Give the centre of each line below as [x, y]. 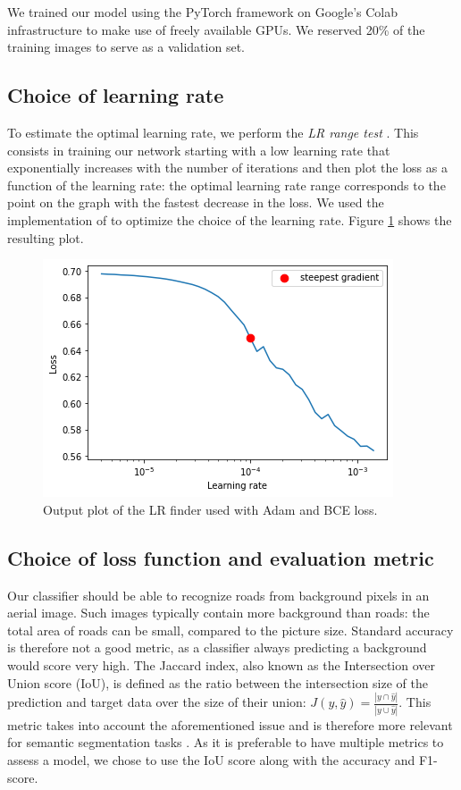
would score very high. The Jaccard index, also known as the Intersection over [221, 664]
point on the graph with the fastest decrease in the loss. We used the [196, 202]
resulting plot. [46, 237]
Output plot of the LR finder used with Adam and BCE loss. [210, 509]
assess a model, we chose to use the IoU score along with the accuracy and [211, 759]
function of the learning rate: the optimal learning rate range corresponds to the [226, 185]
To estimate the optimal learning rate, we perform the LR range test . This [213, 132]
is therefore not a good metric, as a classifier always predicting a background [217, 647]
